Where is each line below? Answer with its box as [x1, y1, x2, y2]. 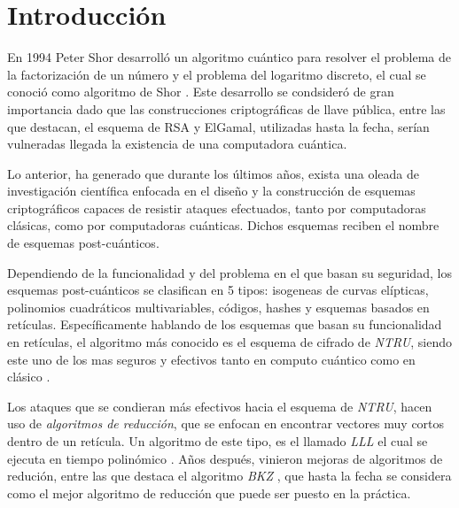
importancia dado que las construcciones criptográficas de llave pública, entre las [7, 99, 446, 118]
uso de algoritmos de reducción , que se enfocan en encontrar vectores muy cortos [7, 414, 445, 433]
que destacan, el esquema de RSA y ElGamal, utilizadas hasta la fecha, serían [7, 117, 430, 135]
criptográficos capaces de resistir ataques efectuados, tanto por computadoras [7, 198, 426, 217]
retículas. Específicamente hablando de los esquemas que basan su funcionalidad [7, 315, 442, 334]
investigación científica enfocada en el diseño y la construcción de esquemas [7, 181, 416, 200]
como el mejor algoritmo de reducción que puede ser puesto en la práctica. [7, 483, 411, 502]
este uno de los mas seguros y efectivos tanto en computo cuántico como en [7, 350, 416, 368]
